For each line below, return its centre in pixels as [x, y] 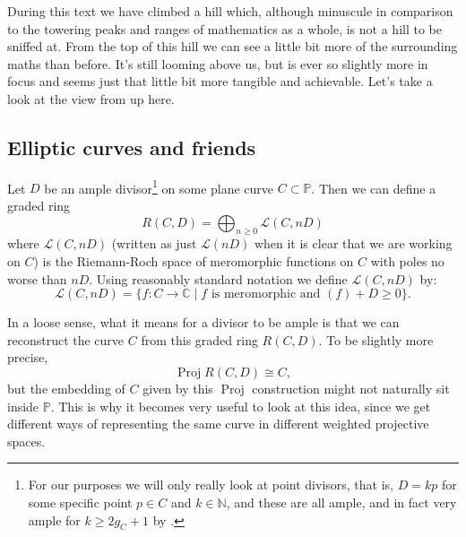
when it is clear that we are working [353, 243]
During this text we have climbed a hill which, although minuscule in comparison [230, 11]
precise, [28, 357]
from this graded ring [199, 339]
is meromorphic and [266, 294]
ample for [54, 520]
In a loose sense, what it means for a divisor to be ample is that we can [203, 322]
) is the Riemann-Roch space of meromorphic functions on [194, 261]
